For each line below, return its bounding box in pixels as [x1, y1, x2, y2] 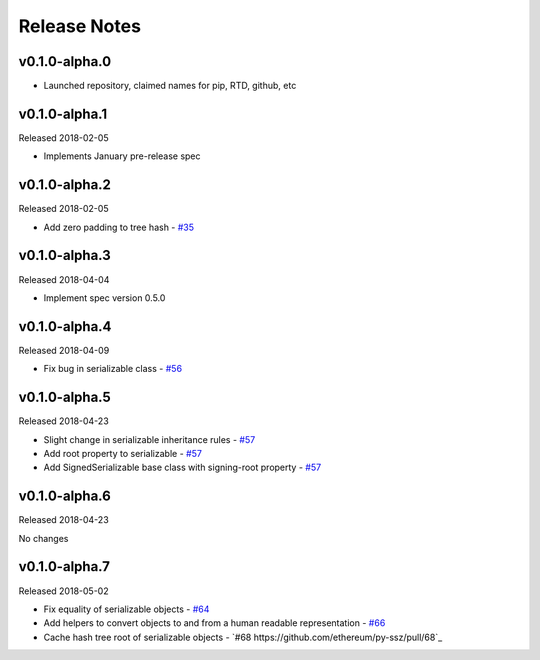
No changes [18, 532, 69, 544]
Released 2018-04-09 [18, 344, 110, 356]
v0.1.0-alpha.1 [18, 105, 108, 122]
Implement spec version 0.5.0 [43, 291, 166, 304]
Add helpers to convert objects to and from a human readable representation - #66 [43, 617, 386, 629]
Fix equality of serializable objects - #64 [43, 603, 210, 615]
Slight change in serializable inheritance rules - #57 [43, 433, 256, 445]
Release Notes [18, 15, 142, 37]
